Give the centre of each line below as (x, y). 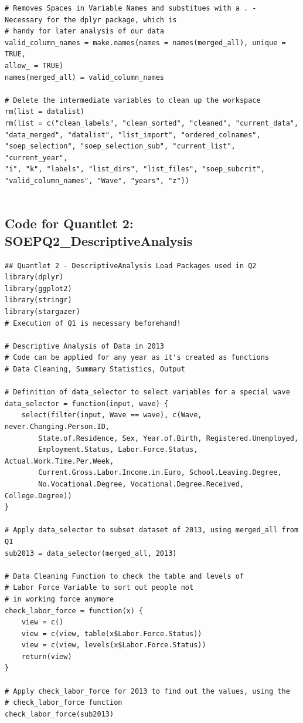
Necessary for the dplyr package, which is (91, 20)
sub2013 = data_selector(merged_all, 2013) (91, 553)
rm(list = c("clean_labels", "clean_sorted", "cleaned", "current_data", (152, 123)
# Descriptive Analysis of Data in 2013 (85, 346)
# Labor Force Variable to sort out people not (99, 588)
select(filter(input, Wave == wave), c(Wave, (112, 415)
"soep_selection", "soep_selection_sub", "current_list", (120, 146)
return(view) (47, 656)
